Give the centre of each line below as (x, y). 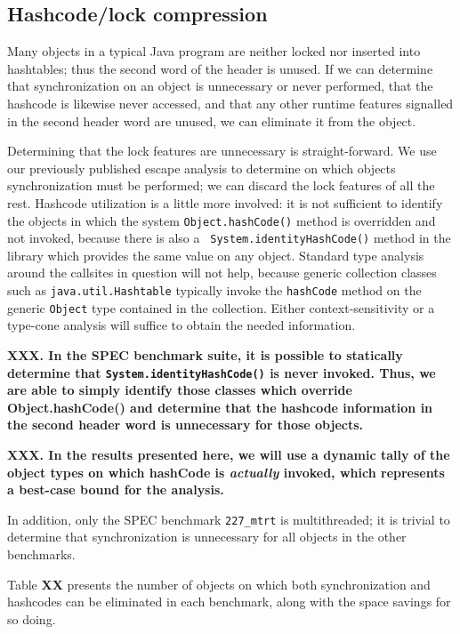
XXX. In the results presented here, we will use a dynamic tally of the (229, 454)
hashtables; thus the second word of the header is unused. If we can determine (220, 68)
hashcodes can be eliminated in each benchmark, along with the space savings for (229, 602)
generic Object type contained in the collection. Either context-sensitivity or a (221, 307)
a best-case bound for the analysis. (116, 490)
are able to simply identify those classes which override (180, 390)
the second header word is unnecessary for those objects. (186, 425)
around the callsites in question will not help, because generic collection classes (222, 273)
